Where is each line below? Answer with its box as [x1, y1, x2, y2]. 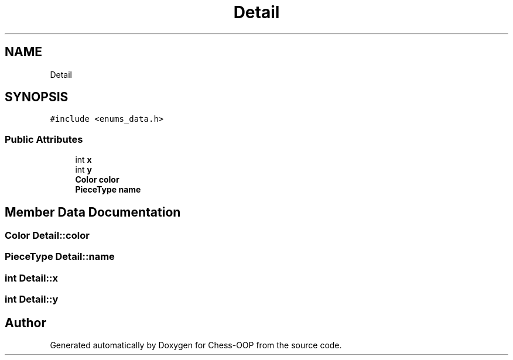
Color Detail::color [5, 229, 90, 242]
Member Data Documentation [5, 204, 181, 220]
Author [5, 315, 46, 330]
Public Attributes [5, 133, 83, 145]
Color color [75, 174, 119, 185]
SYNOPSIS [5, 90, 69, 105]
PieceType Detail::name [5, 251, 115, 263]
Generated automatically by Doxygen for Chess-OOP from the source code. [50, 340, 342, 350]
